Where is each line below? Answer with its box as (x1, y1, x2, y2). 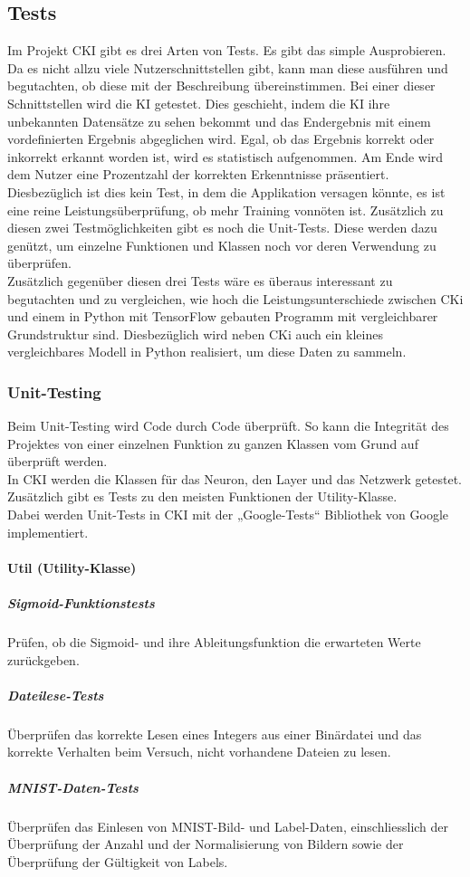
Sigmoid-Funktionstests (7, 594, 155, 613)
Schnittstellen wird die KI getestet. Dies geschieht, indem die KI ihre (7, 93, 390, 112)
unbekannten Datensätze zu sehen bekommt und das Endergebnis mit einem (7, 111, 431, 130)
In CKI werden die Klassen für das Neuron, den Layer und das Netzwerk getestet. (7, 469, 463, 488)
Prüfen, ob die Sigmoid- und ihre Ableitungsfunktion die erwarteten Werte (7, 633, 421, 652)
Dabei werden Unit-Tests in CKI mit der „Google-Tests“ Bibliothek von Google (7, 505, 449, 524)
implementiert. (7, 522, 89, 541)
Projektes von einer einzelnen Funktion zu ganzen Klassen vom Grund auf (7, 434, 418, 453)
